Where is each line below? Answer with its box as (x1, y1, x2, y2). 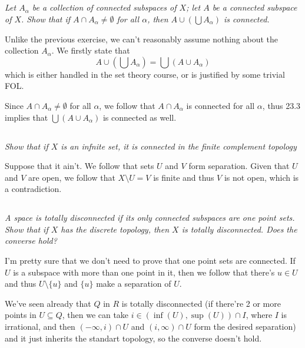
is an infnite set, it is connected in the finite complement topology (61, 140, 297, 152)
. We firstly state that (51, 44, 130, 57)
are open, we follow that (28, 171, 115, 183)
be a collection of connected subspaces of (32, 1, 177, 14)
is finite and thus (153, 171, 214, 183)
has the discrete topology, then (61, 223, 170, 235)
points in (5, 309, 37, 321)
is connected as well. (102, 111, 177, 123)
